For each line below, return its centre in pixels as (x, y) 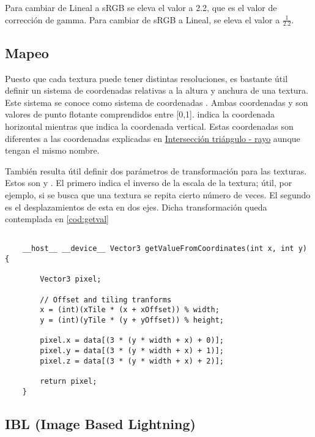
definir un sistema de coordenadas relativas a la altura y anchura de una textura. (157, 90)
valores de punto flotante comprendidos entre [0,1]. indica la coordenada (140, 114)
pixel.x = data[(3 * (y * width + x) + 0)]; (132, 341)
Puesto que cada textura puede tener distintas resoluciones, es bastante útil (146, 78)
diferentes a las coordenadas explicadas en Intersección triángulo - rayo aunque (153, 138)
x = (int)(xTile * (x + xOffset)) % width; (130, 310)
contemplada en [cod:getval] (57, 219)
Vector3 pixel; (71, 279)
